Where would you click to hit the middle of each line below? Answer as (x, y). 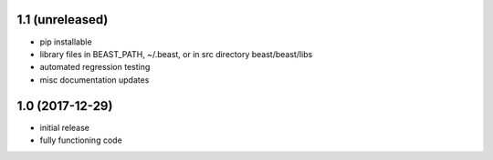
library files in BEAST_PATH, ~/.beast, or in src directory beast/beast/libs (176, 54)
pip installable (66, 42)
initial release (65, 127)
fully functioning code (81, 140)
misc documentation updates (94, 80)
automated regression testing (95, 67)
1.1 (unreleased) (63, 20)
